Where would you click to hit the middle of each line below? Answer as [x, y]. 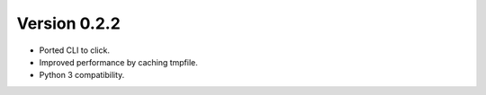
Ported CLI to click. [74, 50]
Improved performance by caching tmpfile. [118, 62]
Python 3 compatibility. [82, 75]
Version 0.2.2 [68, 23]
